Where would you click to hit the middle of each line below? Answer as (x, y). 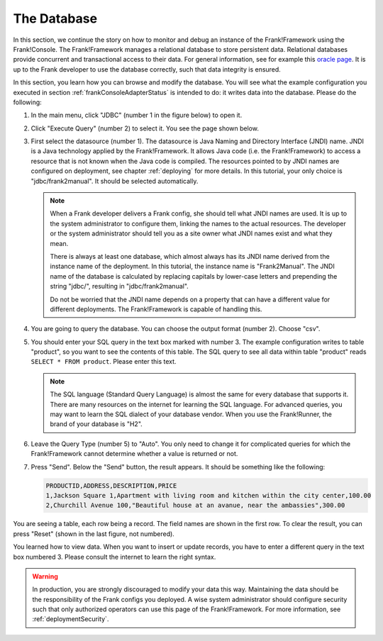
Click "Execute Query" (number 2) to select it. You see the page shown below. (145, 128)
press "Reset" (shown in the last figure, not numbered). (94, 534)
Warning (45, 576)
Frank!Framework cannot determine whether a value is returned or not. (134, 454)
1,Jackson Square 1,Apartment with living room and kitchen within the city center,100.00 (209, 495)
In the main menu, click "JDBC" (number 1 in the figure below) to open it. (137, 115)
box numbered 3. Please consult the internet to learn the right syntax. (115, 557)
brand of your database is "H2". (96, 424)
